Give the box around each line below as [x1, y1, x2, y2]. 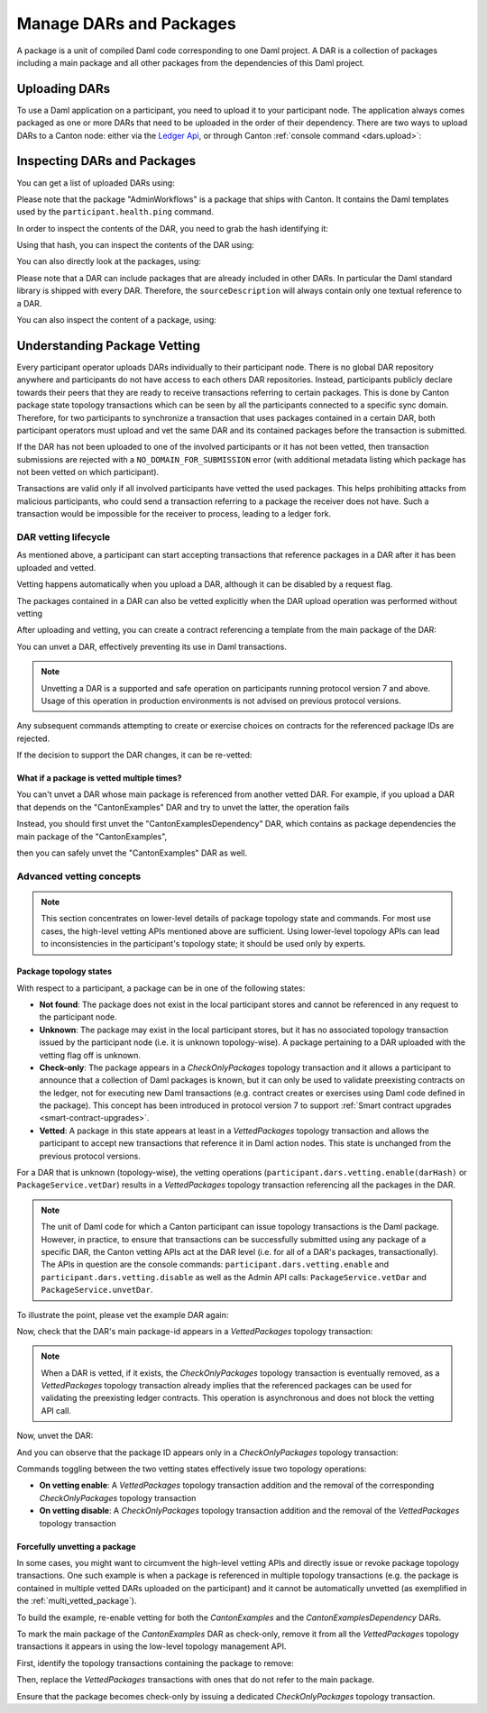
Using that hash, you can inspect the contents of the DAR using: [16, 240, 254, 251]
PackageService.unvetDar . [41, 1285, 153, 1296]
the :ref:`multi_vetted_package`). [16, 1596, 137, 1607]
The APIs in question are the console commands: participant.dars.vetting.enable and [41, 1259, 390, 1270]
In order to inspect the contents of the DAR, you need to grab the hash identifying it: [16, 223, 329, 234]
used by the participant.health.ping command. [16, 206, 214, 217]
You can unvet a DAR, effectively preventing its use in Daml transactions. [16, 641, 288, 652]
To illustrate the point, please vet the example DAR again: [16, 1309, 229, 1320]
